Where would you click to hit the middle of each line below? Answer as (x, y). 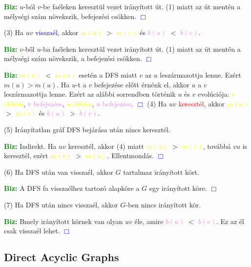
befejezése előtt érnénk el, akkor (142, 84)
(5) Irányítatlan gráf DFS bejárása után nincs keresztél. (87, 129)
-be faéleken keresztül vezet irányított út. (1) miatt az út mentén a (141, 6)
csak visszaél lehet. (32, 231)
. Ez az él (230, 221)
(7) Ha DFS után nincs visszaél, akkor (61, 204)
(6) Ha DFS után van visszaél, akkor (59, 172)
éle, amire (149, 221)
